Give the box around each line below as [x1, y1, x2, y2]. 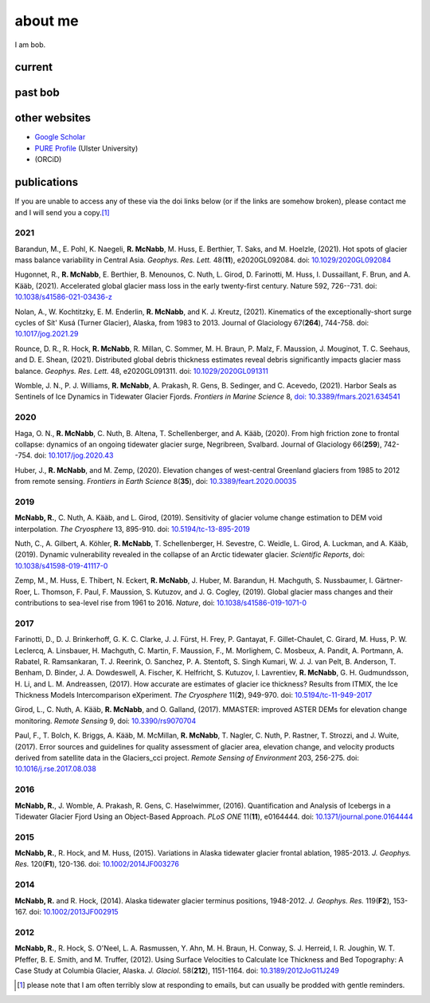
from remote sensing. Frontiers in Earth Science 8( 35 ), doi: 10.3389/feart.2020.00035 [14, 477, 297, 486]
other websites [14, 112, 92, 125]
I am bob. [14, 40, 46, 49]
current [14, 61, 53, 74]
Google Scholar [34, 132, 86, 142]
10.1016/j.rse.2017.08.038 [14, 764, 97, 773]
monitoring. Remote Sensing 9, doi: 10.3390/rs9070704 [14, 716, 197, 726]
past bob [14, 86, 60, 100]
